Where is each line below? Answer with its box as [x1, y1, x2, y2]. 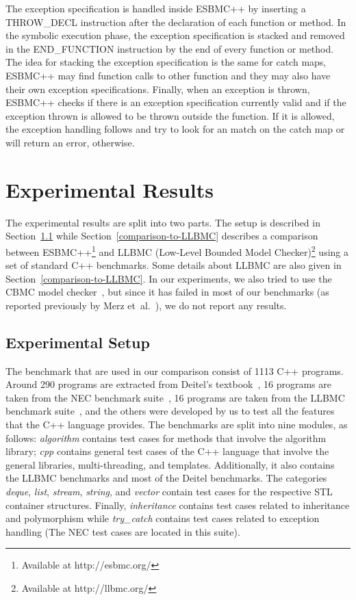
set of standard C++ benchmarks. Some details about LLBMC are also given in [5, 258, 342, 272]
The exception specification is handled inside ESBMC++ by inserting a [5, 1, 306, 15]
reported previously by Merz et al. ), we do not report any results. [5, 298, 287, 312]
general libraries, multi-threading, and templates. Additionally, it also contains [5, 457, 335, 471]
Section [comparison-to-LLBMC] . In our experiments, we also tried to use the [5, 271, 332, 285]
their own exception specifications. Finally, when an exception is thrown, [5, 81, 310, 96]
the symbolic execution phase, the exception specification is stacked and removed [5, 28, 345, 42]
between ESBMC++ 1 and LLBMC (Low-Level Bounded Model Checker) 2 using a [5, 242, 349, 259]
